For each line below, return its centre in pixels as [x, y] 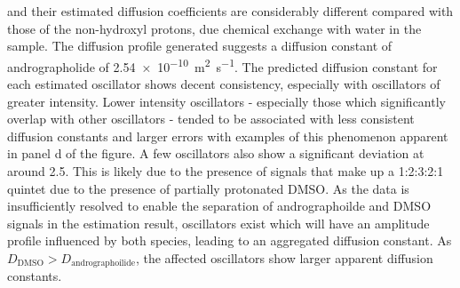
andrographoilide [103, 264]
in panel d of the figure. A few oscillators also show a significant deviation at [216, 153]
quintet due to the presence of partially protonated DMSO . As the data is [208, 188]
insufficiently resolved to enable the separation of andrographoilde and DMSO [219, 206]
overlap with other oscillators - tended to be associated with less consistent [211, 119]
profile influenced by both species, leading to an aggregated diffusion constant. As [230, 240]
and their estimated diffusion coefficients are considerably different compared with [230, 11]
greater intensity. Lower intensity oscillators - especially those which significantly [226, 101]
